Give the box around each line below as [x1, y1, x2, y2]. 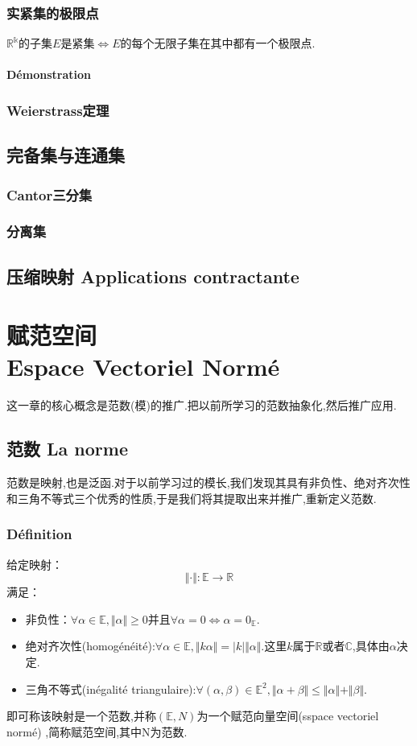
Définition [6, 524, 72, 544]
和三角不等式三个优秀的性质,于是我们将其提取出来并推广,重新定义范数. [6, 489, 377, 506]
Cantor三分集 [6, 184, 93, 204]
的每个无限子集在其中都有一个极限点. [120, 35, 316, 52]
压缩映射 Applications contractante [6, 263, 299, 288]
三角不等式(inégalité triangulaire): [25, 680, 196, 697]
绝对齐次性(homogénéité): [25, 637, 155, 654]
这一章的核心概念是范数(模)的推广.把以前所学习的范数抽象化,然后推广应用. [6, 397, 397, 414]
